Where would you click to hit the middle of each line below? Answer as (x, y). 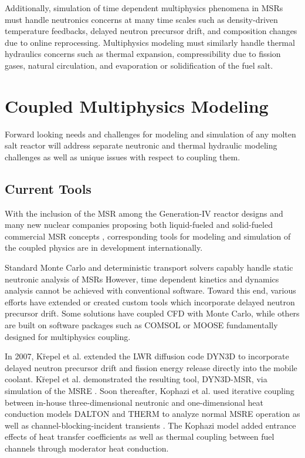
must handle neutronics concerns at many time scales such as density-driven (141, 19)
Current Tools (48, 188)
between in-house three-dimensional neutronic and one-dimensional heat (134, 402)
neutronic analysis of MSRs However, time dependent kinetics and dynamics (142, 279)
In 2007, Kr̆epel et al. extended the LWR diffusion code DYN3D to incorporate (147, 356)
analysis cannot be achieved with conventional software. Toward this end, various (150, 290)
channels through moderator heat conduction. (87, 448)
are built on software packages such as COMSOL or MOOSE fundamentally (141, 325)
